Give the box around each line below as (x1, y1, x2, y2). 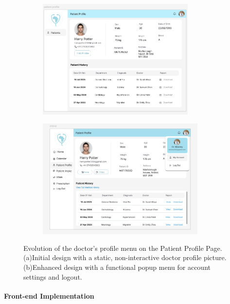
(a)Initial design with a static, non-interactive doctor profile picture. (23, 252, 227, 263)
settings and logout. (23, 271, 82, 282)
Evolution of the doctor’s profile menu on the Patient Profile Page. (23, 243, 222, 253)
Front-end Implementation (4, 290, 94, 301)
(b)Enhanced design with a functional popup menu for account (23, 262, 211, 272)
